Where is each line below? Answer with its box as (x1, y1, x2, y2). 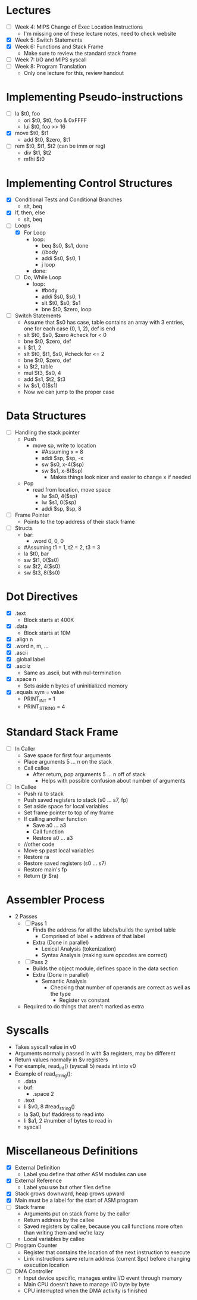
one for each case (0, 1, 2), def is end (23, 325, 116, 332)
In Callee (14, 783, 37, 790)
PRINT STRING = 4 (23, 703, 65, 711)
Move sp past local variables (23, 846, 94, 854)
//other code (23, 840, 55, 848)
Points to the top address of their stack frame (23, 518, 135, 525)
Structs (14, 524, 33, 532)
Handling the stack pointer (14, 429, 80, 436)
